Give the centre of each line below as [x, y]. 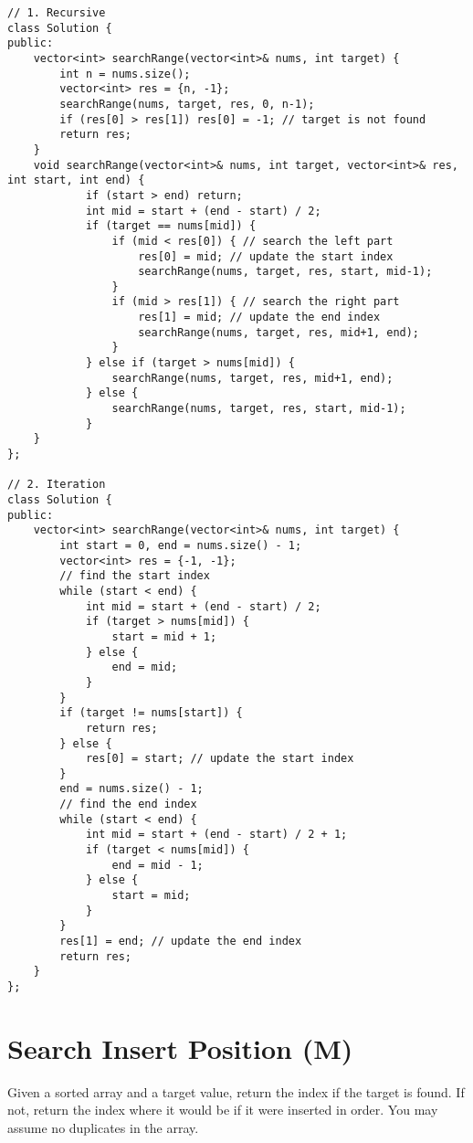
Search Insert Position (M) [180, 1048]
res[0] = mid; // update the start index [266, 256]
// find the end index [128, 804]
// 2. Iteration [57, 485]
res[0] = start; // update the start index [220, 759]
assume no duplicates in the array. [103, 1127]
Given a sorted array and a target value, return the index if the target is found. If [236, 1091]
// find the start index [135, 576]
